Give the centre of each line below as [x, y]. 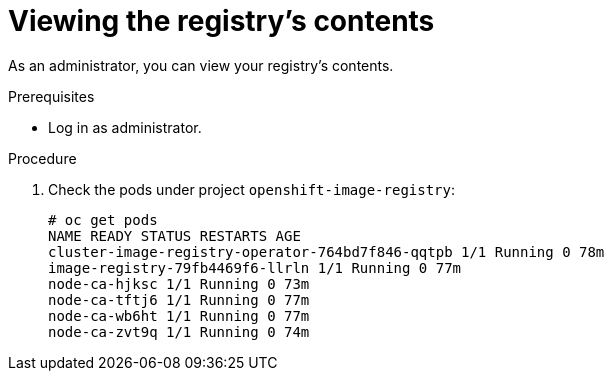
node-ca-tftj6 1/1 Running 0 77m [179, 299]
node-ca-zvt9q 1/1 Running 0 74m [179, 331]
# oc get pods [103, 219]
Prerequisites [51, 96]
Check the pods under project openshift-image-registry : [252, 189]
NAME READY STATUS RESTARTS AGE [174, 235]
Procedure [42, 158]
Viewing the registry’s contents [221, 21]
